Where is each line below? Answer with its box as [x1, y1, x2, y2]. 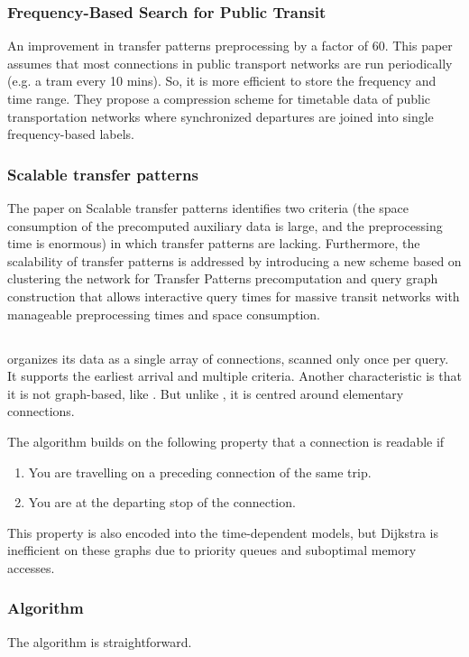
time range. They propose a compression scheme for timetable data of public [7, 89, 431, 107]
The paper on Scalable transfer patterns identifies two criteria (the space [7, 199, 409, 217]
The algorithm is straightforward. [7, 632, 192, 651]
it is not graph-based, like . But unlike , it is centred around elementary [7, 384, 404, 403]
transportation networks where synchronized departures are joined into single [7, 106, 434, 125]
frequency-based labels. [7, 125, 134, 143]
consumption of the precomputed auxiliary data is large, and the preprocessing [7, 216, 443, 235]
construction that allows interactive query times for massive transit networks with [7, 286, 460, 305]
